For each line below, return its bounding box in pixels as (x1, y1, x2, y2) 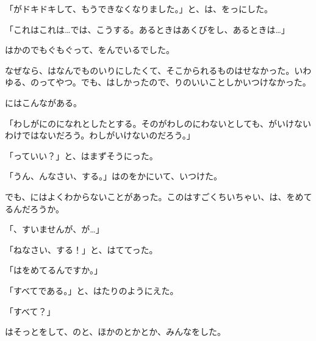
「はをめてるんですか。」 (5, 264, 103, 276)
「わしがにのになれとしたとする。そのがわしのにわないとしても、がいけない (5, 117, 312, 129)
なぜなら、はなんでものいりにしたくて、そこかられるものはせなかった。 (5, 63, 295, 76)
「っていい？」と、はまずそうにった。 (5, 149, 158, 162)
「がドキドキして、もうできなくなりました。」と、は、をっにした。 (5, 2, 273, 15)
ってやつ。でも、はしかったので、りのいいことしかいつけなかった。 (38, 76, 311, 88)
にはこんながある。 (5, 96, 82, 109)
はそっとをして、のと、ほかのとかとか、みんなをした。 (5, 325, 226, 338)
